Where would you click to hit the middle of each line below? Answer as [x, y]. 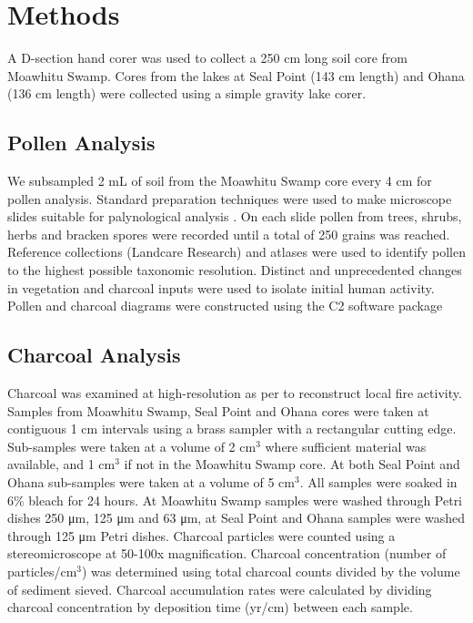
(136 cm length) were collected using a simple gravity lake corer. [187, 93]
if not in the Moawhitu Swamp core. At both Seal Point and [292, 464]
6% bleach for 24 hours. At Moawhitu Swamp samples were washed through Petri [235, 500]
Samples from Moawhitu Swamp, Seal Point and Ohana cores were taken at [218, 410]
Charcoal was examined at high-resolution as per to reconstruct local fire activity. [235, 393]
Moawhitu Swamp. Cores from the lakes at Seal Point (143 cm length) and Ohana [236, 75]
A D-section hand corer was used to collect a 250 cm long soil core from [208, 58]
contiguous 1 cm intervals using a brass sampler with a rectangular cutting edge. [232, 429]
